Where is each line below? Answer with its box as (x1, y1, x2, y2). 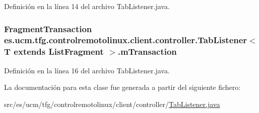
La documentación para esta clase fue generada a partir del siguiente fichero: (4, 82, 241, 92)
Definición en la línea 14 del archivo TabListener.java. (4, 1, 170, 11)
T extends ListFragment (4, 45, 104, 58)
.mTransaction (117, 45, 177, 58)
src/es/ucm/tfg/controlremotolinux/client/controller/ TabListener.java (4, 98, 220, 109)
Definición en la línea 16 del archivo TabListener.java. (4, 65, 170, 75)
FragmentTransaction (4, 22, 92, 35)
